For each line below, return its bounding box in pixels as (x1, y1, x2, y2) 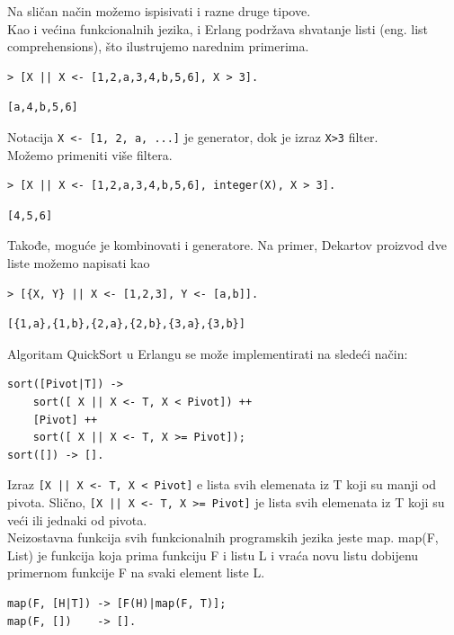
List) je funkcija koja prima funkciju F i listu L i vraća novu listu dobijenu (7, 545, 419, 564)
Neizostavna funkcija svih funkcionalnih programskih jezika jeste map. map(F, (7, 528, 439, 547)
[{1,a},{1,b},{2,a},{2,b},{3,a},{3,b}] (7, 317, 245, 331)
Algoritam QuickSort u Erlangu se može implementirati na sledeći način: (7, 344, 408, 362)
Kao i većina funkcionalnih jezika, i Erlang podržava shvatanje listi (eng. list (7, 19, 428, 38)
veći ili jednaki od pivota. (7, 510, 147, 529)
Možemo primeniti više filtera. (7, 145, 173, 164)
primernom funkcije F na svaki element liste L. (7, 563, 265, 582)
